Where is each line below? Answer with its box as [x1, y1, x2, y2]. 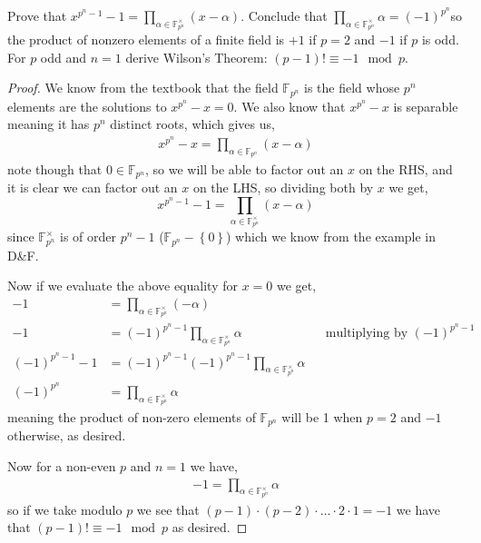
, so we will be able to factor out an [145, 159, 344, 178]
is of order [59, 227, 116, 246]
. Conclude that [240, 6, 328, 25]
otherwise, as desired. [7, 426, 126, 445]
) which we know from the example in [226, 227, 437, 246]
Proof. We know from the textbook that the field [7, 78, 279, 97]
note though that [7, 159, 103, 178]
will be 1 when [281, 408, 363, 426]
